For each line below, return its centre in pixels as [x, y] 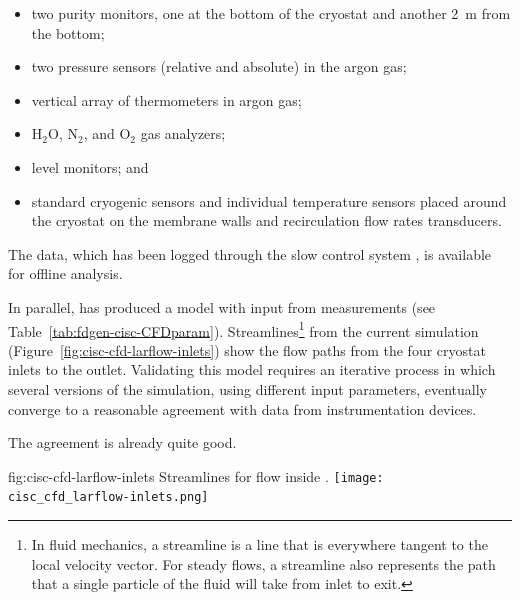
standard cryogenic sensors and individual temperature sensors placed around [269, 200]
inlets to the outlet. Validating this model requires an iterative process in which [252, 369]
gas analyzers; [183, 133]
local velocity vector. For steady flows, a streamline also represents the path [263, 563]
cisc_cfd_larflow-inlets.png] [108, 497]
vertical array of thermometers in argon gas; [166, 99]
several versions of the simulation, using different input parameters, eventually [247, 388]
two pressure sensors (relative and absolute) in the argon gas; [219, 66]
